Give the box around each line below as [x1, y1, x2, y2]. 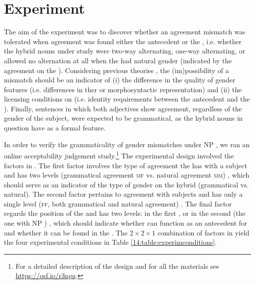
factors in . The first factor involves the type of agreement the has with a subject [4, 160, 247, 170]
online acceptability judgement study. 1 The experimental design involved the [4, 149, 234, 160]
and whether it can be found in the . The [4, 227, 128, 237]
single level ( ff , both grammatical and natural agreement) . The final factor [4, 198, 232, 208]
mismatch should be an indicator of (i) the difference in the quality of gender [4, 75, 235, 85]
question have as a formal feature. [4, 123, 106, 133]
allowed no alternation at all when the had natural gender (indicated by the [4, 55, 232, 65]
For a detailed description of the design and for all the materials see [15, 260, 220, 271]
